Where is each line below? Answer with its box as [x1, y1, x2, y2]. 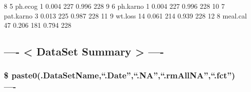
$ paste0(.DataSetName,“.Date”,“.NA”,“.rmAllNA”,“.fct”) [4, 69, 235, 81]
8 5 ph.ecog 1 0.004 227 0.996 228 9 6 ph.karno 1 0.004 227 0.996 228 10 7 [4, 1, 225, 11]
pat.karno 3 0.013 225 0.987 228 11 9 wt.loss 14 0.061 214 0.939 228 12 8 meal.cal [4, 10, 247, 20]
